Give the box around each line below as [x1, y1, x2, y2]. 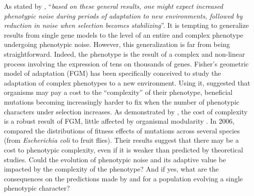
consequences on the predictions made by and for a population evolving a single [4, 173, 243, 183]
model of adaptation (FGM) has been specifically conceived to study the [4, 68, 221, 78]
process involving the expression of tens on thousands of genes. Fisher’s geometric [4, 58, 249, 68]
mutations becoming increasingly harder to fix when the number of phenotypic [4, 96, 240, 107]
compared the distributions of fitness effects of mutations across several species [4, 125, 240, 135]
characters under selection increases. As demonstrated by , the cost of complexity [4, 106, 248, 116]
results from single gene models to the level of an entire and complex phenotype [4, 29, 243, 40]
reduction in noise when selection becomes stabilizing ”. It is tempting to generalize [4, 20, 249, 30]
